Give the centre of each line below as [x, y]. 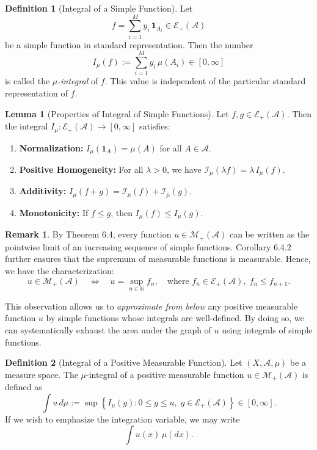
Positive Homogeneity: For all [81, 169]
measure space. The [42, 374]
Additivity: [43, 191]
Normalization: [51, 147]
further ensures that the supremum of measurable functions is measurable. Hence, [158, 259]
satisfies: [155, 126]
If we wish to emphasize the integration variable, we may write [122, 419]
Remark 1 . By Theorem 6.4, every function [88, 234]
